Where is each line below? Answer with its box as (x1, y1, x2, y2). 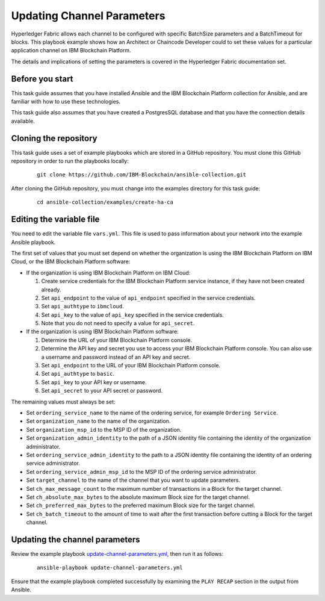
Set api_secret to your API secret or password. (41, 387, 162, 394)
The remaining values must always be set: (11, 398, 116, 405)
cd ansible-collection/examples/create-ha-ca (37, 199, 174, 206)
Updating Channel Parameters (11, 9, 166, 22)
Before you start (11, 73, 73, 84)
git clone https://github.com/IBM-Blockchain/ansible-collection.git (37, 172, 247, 178)
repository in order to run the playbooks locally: (11, 157, 129, 165)
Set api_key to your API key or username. (41, 378, 147, 385)
